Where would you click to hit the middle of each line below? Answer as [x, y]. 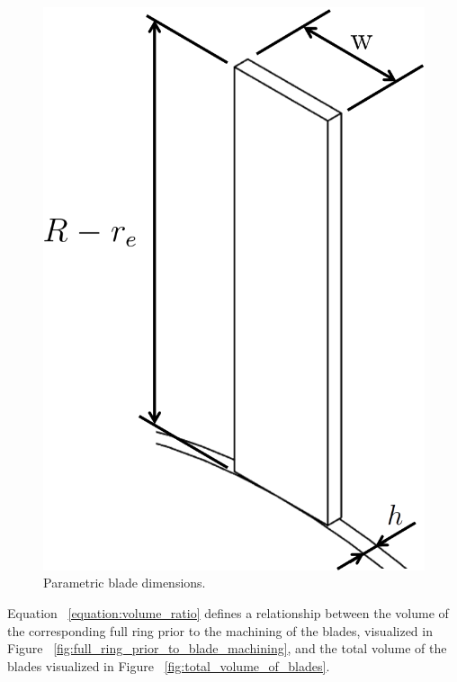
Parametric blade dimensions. [125, 583]
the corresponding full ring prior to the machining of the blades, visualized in [220, 630]
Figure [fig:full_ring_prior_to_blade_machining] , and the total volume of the [227, 648]
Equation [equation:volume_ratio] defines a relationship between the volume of [228, 613]
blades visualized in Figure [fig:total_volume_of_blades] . [169, 665]
